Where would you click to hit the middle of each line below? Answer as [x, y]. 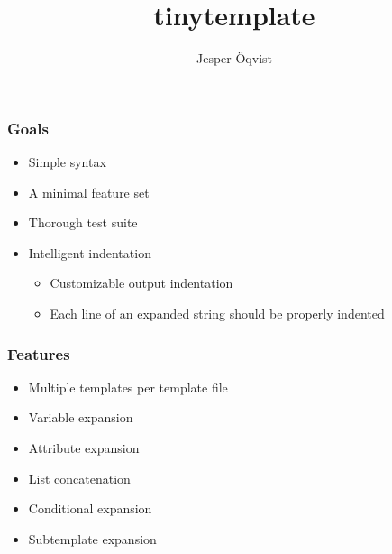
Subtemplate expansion [92, 538]
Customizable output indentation [141, 283]
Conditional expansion [90, 508]
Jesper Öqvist [234, 58]
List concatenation [79, 478]
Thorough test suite [83, 222]
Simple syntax [67, 162]
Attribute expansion [84, 447]
